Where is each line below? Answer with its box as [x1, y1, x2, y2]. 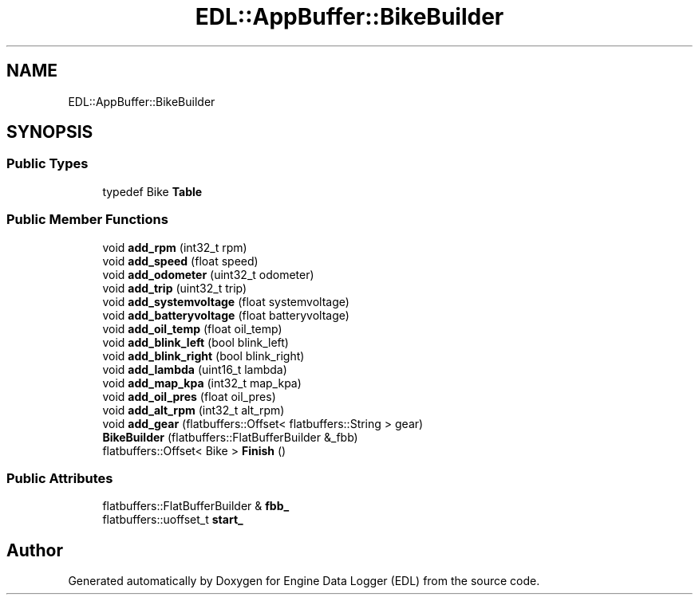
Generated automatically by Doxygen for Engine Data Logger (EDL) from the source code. [68, 574, 540, 588]
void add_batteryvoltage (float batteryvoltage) [102, 308, 349, 322]
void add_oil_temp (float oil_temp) [102, 321, 282, 336]
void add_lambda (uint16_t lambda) [102, 362, 287, 376]
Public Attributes [6, 469, 113, 486]
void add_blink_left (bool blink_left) [102, 335, 289, 349]
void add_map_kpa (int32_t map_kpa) [102, 375, 302, 390]
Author [6, 540, 63, 560]
